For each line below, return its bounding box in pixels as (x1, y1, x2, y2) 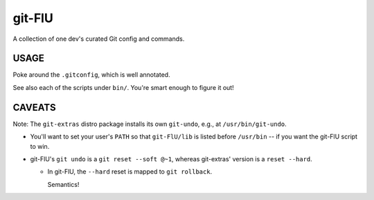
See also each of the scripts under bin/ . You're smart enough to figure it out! (12, 83, 235, 91)
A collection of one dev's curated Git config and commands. (12, 35, 185, 43)
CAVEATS (12, 101, 56, 113)
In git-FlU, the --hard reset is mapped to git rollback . (47, 167, 213, 176)
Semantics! (47, 180, 80, 188)
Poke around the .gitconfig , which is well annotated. (12, 71, 170, 79)
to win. (30, 142, 50, 150)
